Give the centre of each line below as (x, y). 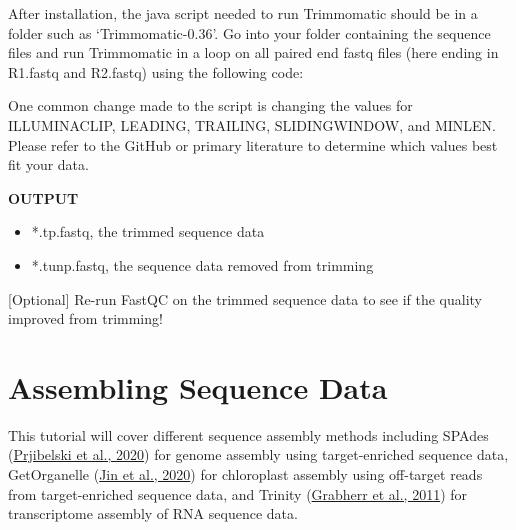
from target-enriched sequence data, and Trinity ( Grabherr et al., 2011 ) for (238, 493)
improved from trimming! (85, 318)
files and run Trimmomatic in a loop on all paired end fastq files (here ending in (253, 52)
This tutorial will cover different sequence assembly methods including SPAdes (248, 434)
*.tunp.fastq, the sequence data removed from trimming (202, 264)
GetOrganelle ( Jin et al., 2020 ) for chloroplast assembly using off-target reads (245, 474)
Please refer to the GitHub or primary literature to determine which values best (253, 144)
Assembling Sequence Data (198, 386)
